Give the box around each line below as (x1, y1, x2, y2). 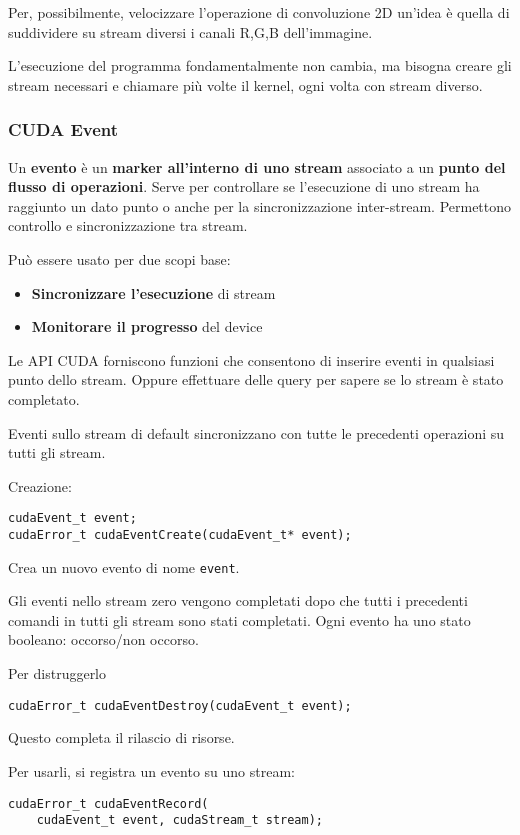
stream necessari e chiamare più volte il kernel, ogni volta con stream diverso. (8, 74, 483, 95)
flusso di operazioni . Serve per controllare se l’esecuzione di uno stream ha (8, 176, 480, 197)
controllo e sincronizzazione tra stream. (8, 215, 248, 236)
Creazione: (8, 475, 72, 496)
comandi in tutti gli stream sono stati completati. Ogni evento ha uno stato (8, 609, 471, 630)
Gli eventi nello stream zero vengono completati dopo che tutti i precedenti (8, 590, 468, 611)
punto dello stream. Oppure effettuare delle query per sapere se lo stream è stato (8, 369, 504, 390)
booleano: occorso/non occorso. (8, 629, 199, 650)
